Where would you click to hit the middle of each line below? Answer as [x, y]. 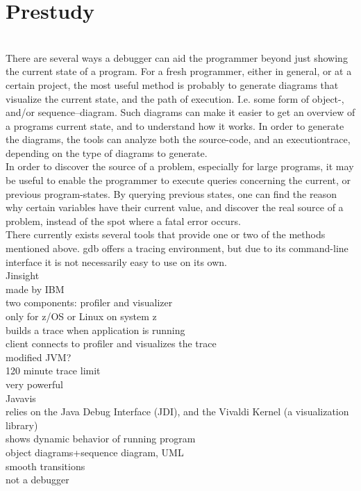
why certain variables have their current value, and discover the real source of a [175, 207]
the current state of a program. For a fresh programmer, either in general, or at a [179, 71]
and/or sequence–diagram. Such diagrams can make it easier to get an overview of [180, 112]
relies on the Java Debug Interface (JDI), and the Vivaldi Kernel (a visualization [177, 411]
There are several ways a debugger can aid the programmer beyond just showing [177, 57]
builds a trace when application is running [95, 330]
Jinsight [23, 275]
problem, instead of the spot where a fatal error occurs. [123, 220]
